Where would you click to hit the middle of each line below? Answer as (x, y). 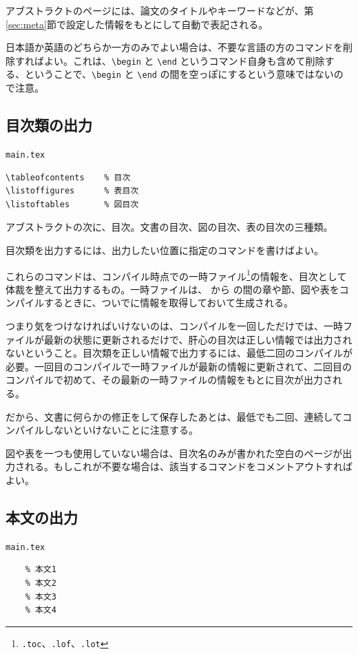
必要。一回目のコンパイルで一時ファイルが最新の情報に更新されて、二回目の (179, 366)
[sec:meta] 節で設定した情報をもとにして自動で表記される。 (137, 24)
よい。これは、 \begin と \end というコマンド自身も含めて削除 (184, 60)
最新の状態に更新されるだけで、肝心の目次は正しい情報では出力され (198, 339)
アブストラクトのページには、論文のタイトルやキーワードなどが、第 (160, 10)
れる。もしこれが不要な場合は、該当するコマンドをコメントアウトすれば (188, 466)
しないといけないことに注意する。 (121, 430)
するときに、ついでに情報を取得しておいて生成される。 (168, 303)
